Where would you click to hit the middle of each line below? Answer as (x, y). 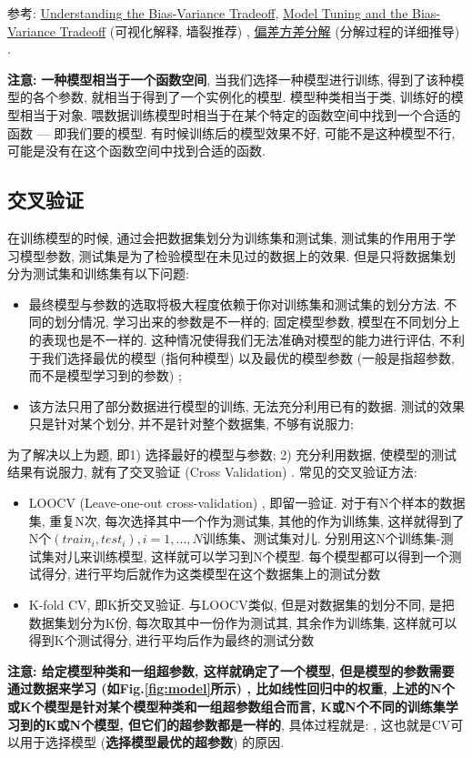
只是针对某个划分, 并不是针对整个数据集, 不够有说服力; (191, 424)
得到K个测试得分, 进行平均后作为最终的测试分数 (171, 640)
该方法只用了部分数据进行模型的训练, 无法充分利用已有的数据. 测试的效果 (246, 405)
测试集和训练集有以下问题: (110, 273)
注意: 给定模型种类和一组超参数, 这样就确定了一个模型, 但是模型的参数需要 (231, 670)
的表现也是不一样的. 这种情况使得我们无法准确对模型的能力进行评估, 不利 (246, 339)
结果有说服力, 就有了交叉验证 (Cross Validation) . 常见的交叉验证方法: (212, 472)
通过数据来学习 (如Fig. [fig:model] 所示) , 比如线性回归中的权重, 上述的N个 (231, 688)
